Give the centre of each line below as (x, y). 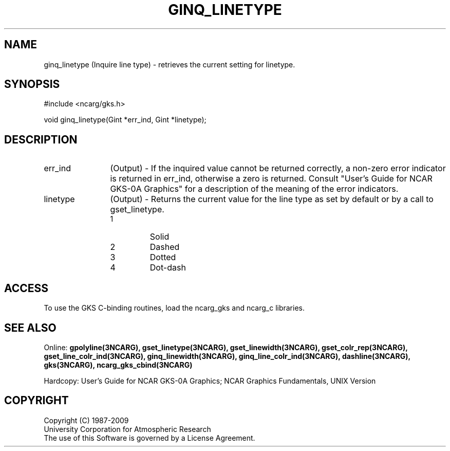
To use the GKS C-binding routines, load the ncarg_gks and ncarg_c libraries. (174, 308)
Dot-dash (168, 268)
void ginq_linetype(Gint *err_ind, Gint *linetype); (125, 120)
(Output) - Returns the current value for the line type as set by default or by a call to (272, 199)
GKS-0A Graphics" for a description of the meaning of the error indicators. (254, 189)
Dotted (163, 257)
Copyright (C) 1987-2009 (86, 420)
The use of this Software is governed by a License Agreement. (149, 438)
